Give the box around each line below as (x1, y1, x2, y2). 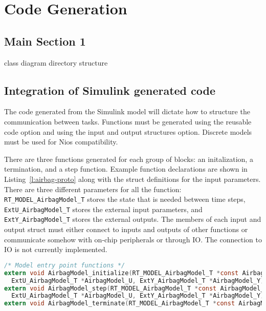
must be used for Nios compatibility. (4, 136, 118, 147)
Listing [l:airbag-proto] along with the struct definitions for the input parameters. (4, 173, 261, 184)
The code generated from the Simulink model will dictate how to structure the (4, 106, 250, 117)
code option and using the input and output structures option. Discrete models (4, 126, 252, 137)
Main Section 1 (4, 33, 86, 49)
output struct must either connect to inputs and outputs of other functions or (4, 224, 248, 235)
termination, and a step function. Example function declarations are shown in (4, 163, 248, 174)
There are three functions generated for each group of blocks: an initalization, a (4, 153, 253, 164)
